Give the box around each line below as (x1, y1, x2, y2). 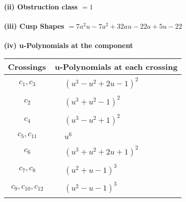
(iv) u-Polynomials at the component (4, 40, 133, 50)
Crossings (8, 60, 46, 72)
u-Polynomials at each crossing (55, 60, 178, 72)
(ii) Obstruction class (4, 1, 78, 11)
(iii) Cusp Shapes (4, 21, 64, 31)
